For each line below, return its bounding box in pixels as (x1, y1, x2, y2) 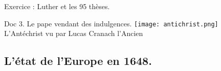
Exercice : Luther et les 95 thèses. (4, 1, 110, 11)
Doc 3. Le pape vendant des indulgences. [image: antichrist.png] (4, 18, 218, 28)
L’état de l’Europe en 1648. (4, 53, 152, 68)
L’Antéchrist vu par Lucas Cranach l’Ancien (4, 28, 143, 39)
